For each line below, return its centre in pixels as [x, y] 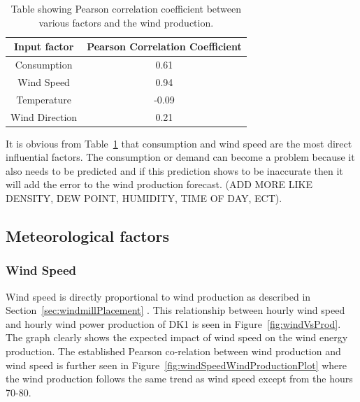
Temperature [44, 99]
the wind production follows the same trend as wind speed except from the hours [179, 379]
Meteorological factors [88, 236]
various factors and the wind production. [126, 22]
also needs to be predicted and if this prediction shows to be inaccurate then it [174, 170]
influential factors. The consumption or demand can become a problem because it [180, 157]
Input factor [44, 46]
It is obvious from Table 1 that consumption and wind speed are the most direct [179, 143]
